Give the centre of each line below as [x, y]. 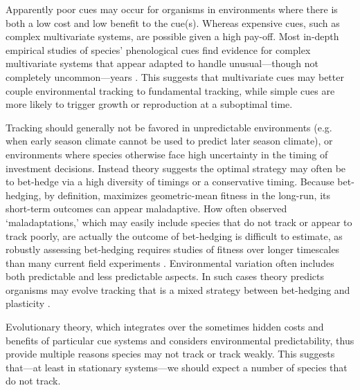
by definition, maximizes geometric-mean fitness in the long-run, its [187, 195]
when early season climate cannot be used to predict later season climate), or [169, 141]
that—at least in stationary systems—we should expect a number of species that [177, 367]
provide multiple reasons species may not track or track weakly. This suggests [170, 354]
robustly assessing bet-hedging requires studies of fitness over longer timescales [173, 249]
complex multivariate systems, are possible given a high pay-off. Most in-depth [172, 36]
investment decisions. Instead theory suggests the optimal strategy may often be [176, 168]
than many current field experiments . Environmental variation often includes [170, 262]
